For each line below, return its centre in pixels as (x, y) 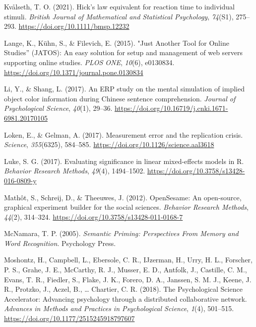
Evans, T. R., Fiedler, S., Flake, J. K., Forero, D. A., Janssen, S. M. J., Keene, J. (128, 279)
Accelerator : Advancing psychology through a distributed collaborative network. (126, 298)
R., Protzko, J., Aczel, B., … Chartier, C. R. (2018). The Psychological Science (123, 289)
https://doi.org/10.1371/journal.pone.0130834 (74, 72)
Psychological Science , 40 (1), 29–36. (58, 108)
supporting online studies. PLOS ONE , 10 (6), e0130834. (89, 62)
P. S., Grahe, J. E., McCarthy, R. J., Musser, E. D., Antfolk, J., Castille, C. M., (126, 270)
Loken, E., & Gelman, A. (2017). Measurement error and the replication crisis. (124, 134)
